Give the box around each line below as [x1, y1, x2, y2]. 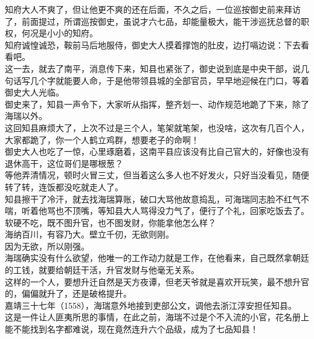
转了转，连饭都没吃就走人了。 [5, 180, 123, 193]
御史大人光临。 [5, 86, 64, 98]
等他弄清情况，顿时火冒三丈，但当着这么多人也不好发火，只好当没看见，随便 [5, 169, 309, 181]
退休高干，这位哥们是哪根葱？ [5, 157, 123, 169]
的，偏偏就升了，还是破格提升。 [5, 287, 132, 300]
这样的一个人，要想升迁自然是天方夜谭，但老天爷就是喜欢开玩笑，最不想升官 [5, 275, 309, 288]
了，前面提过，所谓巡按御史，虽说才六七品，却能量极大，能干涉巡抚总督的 [5, 15, 301, 27]
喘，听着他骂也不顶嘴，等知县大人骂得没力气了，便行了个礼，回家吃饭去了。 [5, 204, 309, 217]
